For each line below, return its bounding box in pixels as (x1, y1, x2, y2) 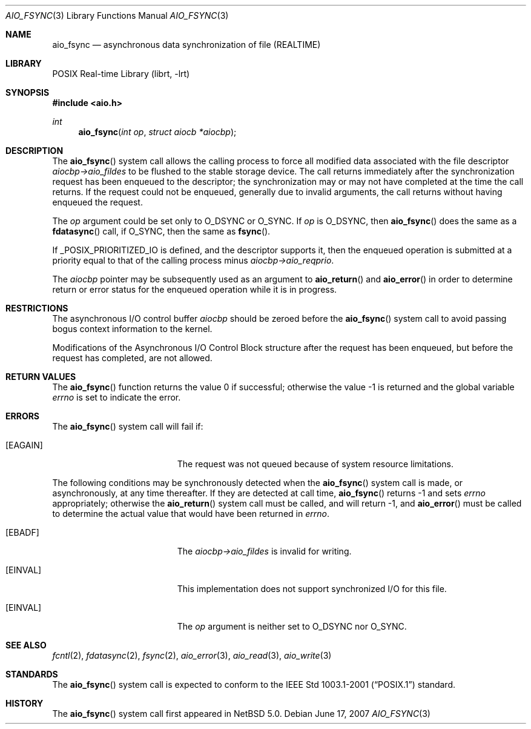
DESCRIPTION (5, 145, 64, 156)
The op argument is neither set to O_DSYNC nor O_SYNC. (177, 621, 407, 631)
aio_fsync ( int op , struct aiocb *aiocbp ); (78, 127, 237, 137)
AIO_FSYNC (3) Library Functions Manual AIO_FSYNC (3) (5, 10, 229, 21)
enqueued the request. (52, 197, 143, 207)
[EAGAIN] (5, 440, 43, 450)
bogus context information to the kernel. (52, 324, 213, 334)
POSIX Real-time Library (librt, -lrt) (52, 68, 190, 79)
